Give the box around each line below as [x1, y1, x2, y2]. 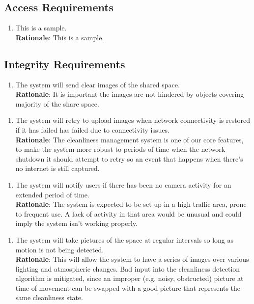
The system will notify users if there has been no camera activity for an [15, 179, 231, 190]
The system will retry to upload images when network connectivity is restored [15, 115, 251, 125]
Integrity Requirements [4, 56, 125, 71]
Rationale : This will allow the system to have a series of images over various [15, 254, 249, 264]
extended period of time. [15, 189, 89, 199]
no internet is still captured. [15, 163, 100, 173]
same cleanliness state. [15, 292, 83, 303]
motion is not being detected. [15, 244, 104, 254]
